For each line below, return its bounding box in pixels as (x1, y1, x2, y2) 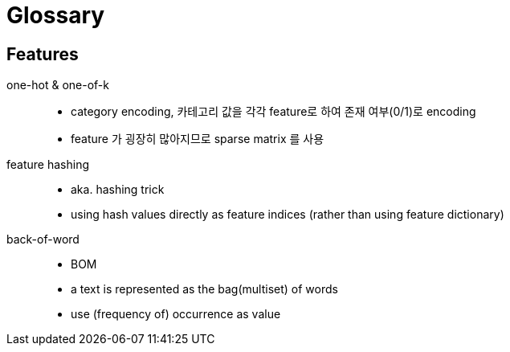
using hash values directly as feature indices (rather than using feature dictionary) (71, 207, 504, 222)
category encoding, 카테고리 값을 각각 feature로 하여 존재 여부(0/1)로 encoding (71, 104, 476, 119)
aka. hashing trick (71, 182, 165, 197)
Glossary (6, 2, 105, 29)
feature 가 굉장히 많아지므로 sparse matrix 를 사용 (71, 132, 324, 146)
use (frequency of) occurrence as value (71, 307, 281, 321)
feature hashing (6, 158, 89, 172)
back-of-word (6, 232, 80, 247)
